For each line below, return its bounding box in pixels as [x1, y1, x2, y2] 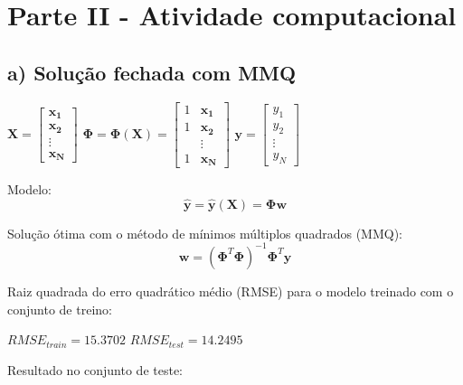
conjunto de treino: [7, 299, 112, 318]
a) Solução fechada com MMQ [7, 58, 297, 86]
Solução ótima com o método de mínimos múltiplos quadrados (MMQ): [7, 223, 402, 242]
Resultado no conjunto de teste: [7, 360, 184, 379]
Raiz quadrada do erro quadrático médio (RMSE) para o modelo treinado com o [7, 281, 454, 300]
